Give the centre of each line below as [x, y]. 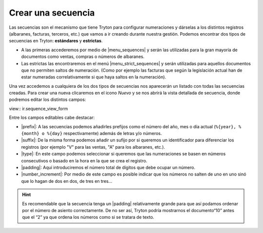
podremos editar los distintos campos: [47, 99]
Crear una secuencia [52, 13]
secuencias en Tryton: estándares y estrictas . [56, 41]
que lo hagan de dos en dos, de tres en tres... [67, 181]
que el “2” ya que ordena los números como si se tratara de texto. [88, 217]
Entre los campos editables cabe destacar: [52, 117]
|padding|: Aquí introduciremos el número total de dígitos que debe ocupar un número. [108, 167]
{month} [30, 134]
